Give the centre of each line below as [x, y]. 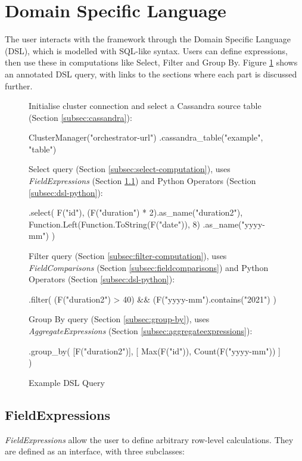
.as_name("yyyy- [234, 224]
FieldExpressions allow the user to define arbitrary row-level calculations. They [149, 439]
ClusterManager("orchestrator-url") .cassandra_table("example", [146, 137]
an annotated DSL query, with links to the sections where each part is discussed [151, 74]
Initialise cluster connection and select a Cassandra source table [145, 106]
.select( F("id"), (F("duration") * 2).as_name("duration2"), [136, 212]
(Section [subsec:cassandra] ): [80, 117]
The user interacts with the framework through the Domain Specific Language [148, 39]
